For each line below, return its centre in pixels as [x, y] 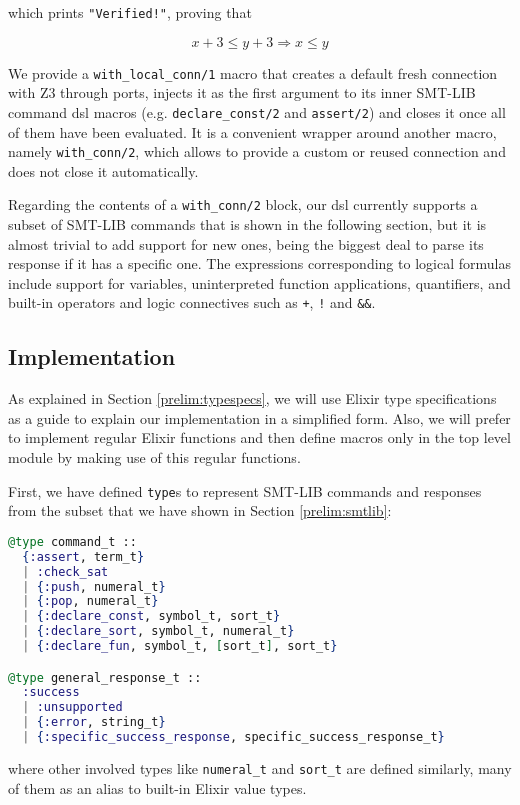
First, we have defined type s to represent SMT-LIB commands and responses [245, 490]
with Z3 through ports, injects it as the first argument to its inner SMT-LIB [242, 92]
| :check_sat [65, 571]
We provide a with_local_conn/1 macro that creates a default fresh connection [253, 72]
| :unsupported [72, 707]
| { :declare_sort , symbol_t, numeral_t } [158, 631]
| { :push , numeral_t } [94, 586]
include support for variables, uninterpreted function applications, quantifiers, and [259, 282]
